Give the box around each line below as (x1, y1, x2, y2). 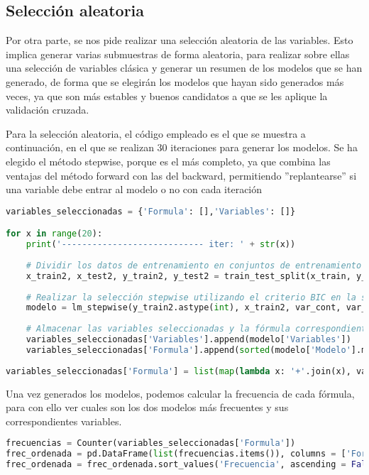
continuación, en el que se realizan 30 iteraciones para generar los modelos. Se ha (6, 140, 358, 155)
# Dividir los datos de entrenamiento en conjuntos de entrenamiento (26, 260, 362, 271)
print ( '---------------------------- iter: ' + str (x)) (26, 239, 296, 250)
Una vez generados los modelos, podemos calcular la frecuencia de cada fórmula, (6, 386, 355, 400)
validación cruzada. (6, 102, 89, 117)
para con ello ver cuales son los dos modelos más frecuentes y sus (6, 400, 289, 415)
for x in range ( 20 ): (6, 229, 103, 239)
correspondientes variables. (6, 413, 122, 428)
